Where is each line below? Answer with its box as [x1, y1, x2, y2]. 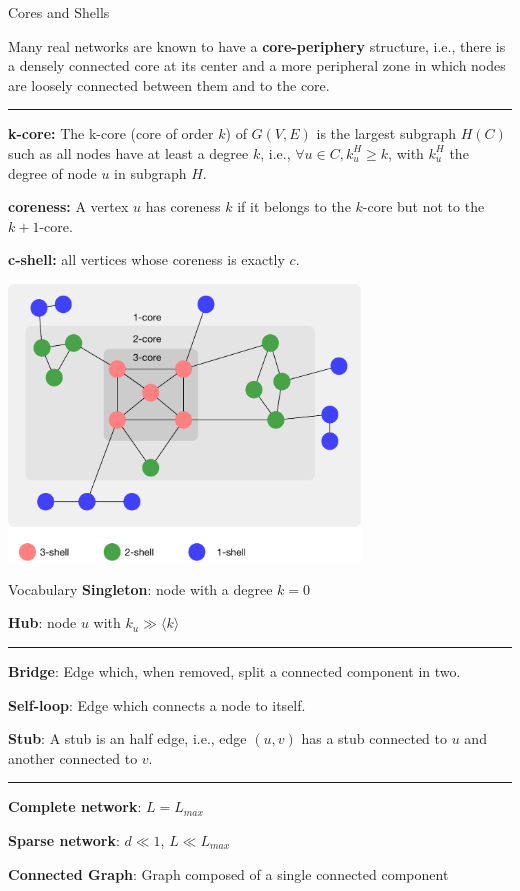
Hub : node [8, 612, 77, 633]
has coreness [145, 196, 221, 217]
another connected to [8, 747, 138, 768]
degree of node [8, 162, 97, 183]
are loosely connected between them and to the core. [8, 74, 330, 95]
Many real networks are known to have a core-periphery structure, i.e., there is [8, 35, 506, 56]
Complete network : [8, 796, 142, 817]
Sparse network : [8, 830, 120, 851]
